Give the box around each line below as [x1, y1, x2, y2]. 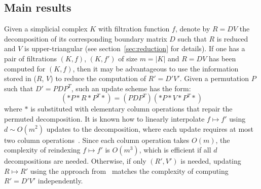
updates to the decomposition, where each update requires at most [46, 123, 254, 134]
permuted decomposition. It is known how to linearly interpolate [4, 113, 205, 124]
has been [208, 53, 236, 63]
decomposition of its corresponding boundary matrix [4, 33, 167, 44]
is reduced [216, 33, 248, 44]
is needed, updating [180, 156, 241, 166]
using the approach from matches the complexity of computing [30, 165, 229, 176]
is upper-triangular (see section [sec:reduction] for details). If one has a [24, 43, 245, 54]
